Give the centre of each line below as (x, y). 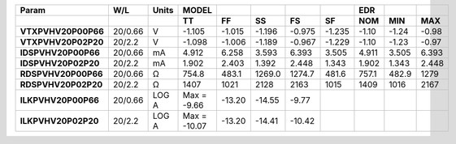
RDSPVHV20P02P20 (61, 85)
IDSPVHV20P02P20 (60, 63)
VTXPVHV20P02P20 (62, 42)
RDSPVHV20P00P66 (61, 74)
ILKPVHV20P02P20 (59, 121)
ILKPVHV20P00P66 (59, 100)
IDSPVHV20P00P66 (60, 53)
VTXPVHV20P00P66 (62, 31)
